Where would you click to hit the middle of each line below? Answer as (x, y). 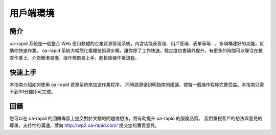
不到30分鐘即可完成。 (32, 92)
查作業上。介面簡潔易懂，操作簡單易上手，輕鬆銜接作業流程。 (74, 58)
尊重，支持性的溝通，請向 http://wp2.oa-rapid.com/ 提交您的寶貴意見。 (84, 125)
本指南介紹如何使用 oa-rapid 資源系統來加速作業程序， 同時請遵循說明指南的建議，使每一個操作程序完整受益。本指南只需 (137, 85)
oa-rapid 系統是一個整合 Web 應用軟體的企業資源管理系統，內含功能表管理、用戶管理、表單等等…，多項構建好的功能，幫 (137, 44)
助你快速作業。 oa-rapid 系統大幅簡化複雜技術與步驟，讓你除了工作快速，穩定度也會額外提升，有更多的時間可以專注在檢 (136, 50)
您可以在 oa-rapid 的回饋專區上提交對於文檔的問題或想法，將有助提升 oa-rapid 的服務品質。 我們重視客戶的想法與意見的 (136, 118)
